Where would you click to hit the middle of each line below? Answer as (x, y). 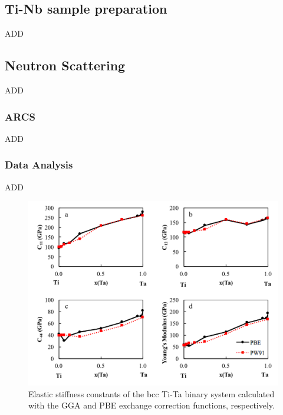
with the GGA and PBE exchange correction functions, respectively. (152, 405)
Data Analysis (39, 165)
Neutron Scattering (65, 65)
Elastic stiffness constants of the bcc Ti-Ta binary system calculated (152, 393)
